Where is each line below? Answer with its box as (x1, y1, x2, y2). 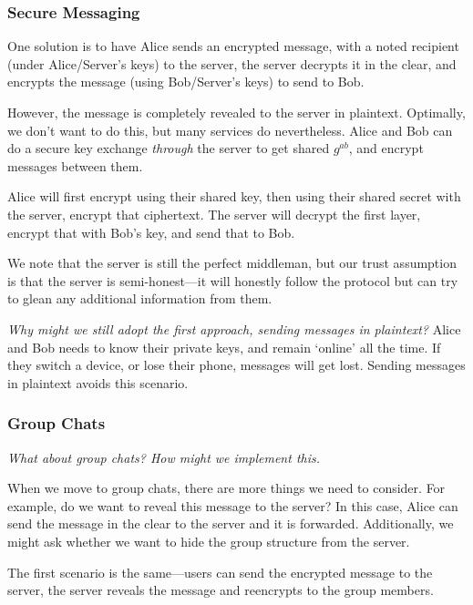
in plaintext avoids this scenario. (7, 373, 189, 392)
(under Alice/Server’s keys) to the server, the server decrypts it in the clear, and (7, 54, 457, 73)
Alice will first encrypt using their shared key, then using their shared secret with (7, 187, 461, 206)
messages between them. (7, 156, 143, 175)
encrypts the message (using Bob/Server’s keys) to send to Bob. (7, 72, 365, 91)
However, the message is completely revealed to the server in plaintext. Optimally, (7, 103, 466, 121)
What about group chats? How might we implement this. (7, 447, 321, 467)
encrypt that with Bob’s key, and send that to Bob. (7, 222, 295, 241)
